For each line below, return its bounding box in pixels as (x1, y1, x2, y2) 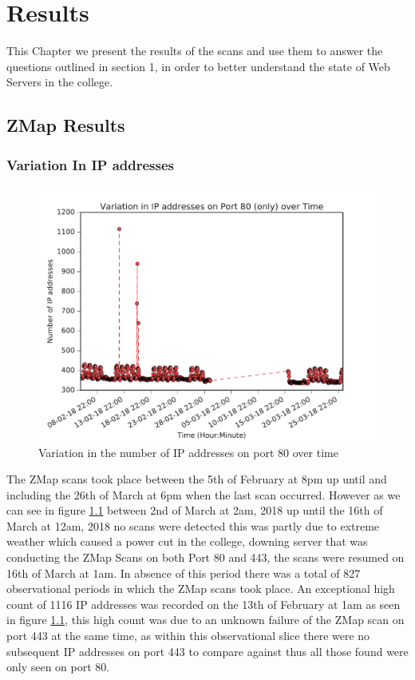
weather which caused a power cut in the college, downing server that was (6, 533, 368, 550)
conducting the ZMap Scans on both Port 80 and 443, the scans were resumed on (6, 549, 405, 566)
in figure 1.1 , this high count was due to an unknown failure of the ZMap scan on (6, 611, 405, 628)
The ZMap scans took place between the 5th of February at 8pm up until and (6, 471, 387, 487)
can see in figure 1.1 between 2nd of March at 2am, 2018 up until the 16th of (6, 502, 383, 519)
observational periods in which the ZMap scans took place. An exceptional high (6, 580, 395, 597)
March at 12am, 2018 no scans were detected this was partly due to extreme (6, 517, 380, 534)
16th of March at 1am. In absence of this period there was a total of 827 (6, 564, 361, 581)
